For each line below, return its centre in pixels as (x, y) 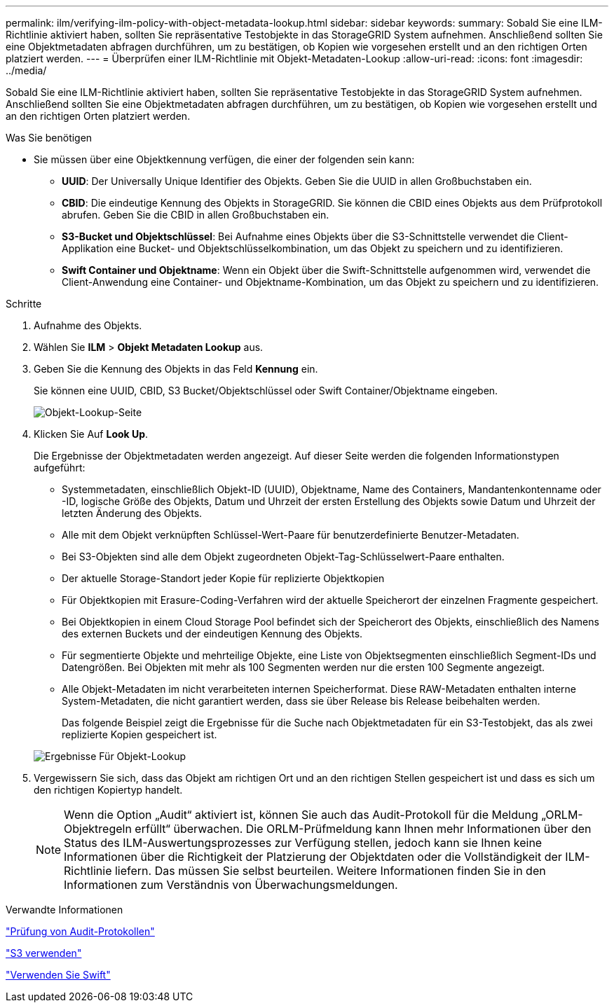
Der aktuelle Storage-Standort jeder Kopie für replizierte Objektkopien (223, 578)
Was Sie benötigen (49, 138)
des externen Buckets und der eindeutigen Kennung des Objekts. (212, 634)
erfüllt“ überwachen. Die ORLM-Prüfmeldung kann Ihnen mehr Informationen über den (363, 829)
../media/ (26, 70)
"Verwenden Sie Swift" (58, 975)
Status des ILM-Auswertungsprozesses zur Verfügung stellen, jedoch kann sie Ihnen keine (303, 843)
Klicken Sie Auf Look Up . (91, 434)
